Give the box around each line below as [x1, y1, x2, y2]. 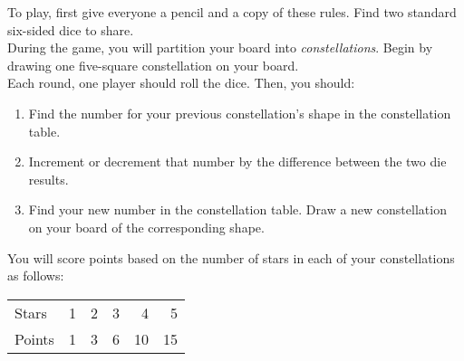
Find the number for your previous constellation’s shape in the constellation [28, 103, 451, 122]
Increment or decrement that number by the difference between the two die [28, 152, 447, 171]
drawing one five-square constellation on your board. [7, 55, 299, 74]
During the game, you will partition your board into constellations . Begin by [7, 38, 433, 57]
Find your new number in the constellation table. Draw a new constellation [28, 200, 447, 219]
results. [28, 169, 69, 188]
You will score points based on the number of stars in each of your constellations [7, 248, 455, 267]
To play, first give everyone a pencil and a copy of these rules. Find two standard [7, 3, 457, 21]
